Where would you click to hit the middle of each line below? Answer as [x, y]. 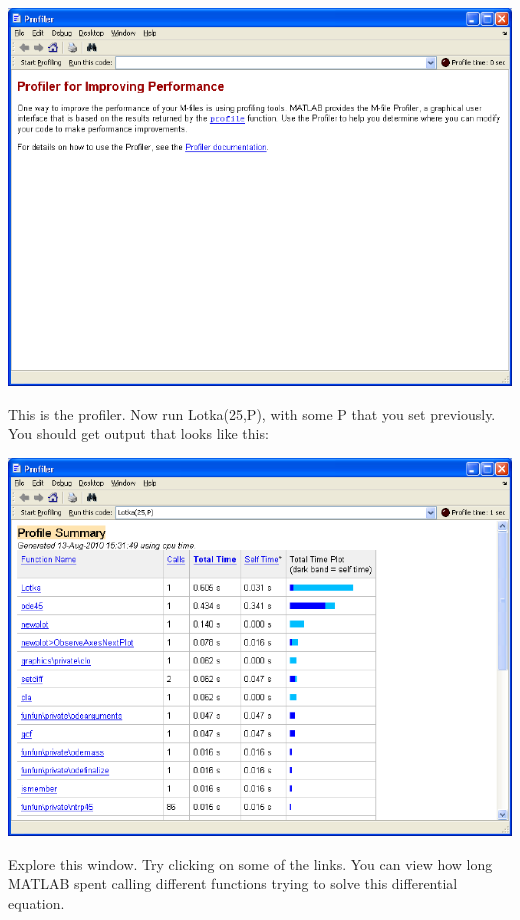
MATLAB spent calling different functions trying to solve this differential [233, 883]
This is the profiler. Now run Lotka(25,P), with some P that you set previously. [252, 413]
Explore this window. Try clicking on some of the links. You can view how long [250, 863]
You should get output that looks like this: [138, 433]
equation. [36, 902]
